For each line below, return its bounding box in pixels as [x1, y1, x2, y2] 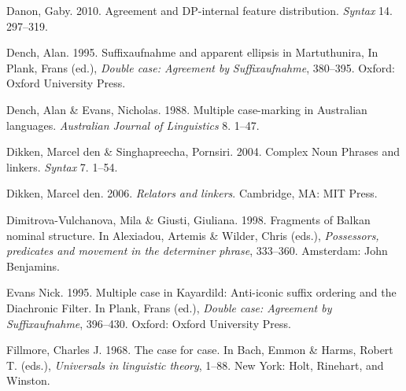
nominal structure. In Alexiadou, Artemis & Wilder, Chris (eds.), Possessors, [6, 227, 379, 243]
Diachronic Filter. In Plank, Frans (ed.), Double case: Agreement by [6, 299, 332, 315]
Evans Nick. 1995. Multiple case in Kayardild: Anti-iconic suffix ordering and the [6, 284, 397, 301]
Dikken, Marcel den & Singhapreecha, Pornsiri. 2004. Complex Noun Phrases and [6, 143, 400, 160]
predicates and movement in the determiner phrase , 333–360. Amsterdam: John [6, 242, 388, 259]
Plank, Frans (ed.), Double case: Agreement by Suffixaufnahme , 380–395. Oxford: [6, 59, 395, 76]
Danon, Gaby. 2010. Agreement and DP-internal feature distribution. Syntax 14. [6, 2, 393, 18]
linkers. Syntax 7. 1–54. [6, 158, 118, 175]
